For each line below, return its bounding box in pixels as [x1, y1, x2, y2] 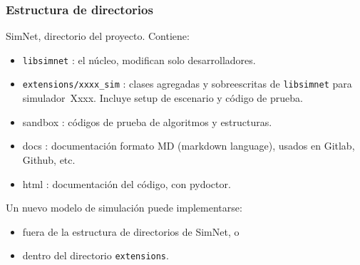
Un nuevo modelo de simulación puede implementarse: [6, 200, 242, 215]
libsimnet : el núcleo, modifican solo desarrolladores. [22, 52, 256, 67]
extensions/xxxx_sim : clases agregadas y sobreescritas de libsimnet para [22, 76, 352, 91]
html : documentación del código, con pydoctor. [22, 176, 231, 191]
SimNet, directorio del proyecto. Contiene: [6, 28, 190, 43]
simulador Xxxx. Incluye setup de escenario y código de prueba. [22, 90, 303, 105]
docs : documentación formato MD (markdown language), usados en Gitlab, [22, 138, 355, 153]
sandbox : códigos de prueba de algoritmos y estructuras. [22, 114, 272, 129]
